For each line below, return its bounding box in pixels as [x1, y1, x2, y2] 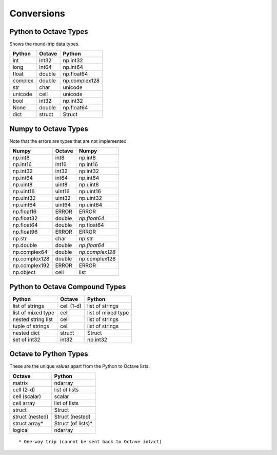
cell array [12, 400, 35, 407]
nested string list [12, 316, 53, 323]
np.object [12, 269, 36, 276]
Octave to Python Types [9, 350, 88, 358]
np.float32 [12, 215, 38, 222]
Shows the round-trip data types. [9, 41, 80, 47]
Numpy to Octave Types [9, 124, 88, 133]
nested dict [12, 329, 40, 336]
